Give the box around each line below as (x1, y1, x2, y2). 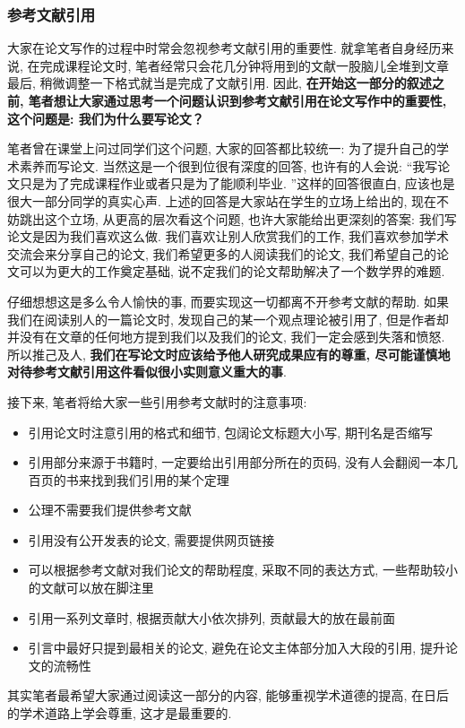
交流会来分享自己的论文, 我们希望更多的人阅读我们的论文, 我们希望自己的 (7, 244, 437, 263)
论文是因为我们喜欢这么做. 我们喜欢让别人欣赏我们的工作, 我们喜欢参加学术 (7, 227, 450, 246)
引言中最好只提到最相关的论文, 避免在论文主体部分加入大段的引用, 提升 (28, 638, 445, 657)
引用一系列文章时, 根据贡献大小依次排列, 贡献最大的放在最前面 (28, 608, 395, 627)
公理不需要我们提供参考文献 (28, 500, 192, 519)
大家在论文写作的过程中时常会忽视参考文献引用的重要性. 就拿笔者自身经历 (7, 39, 442, 57)
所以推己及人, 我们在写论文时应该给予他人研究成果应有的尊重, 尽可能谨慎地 (7, 344, 451, 363)
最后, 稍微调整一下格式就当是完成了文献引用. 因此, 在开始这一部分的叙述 (7, 74, 432, 92)
